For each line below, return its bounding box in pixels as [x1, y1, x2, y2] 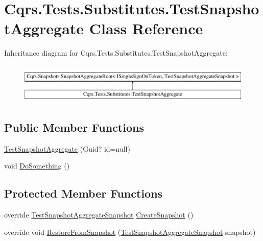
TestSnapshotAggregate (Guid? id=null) [4, 143, 130, 154]
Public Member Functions [4, 119, 144, 135]
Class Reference [89, 18, 203, 39]
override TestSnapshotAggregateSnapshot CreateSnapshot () [4, 209, 194, 220]
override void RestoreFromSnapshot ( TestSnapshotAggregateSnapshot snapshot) [4, 226, 256, 237]
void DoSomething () [4, 160, 70, 171]
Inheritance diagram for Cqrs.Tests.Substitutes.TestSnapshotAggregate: [4, 47, 228, 58]
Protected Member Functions [4, 185, 163, 201]
